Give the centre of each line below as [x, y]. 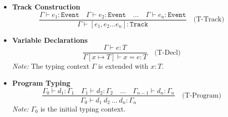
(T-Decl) [167, 53]
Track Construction [46, 6]
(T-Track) [209, 20]
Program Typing [41, 82]
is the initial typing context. [83, 109]
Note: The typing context [51, 66]
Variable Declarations [50, 40]
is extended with [123, 66]
